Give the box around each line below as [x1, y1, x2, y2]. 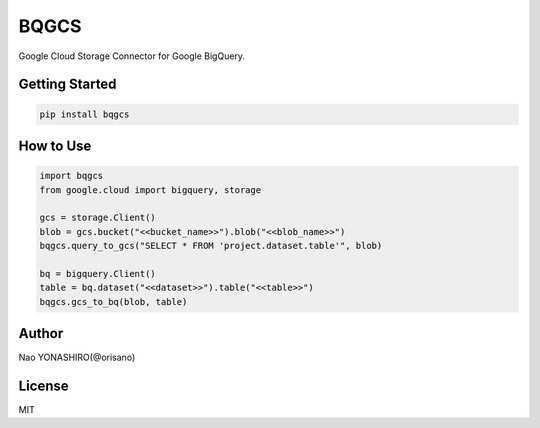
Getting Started [18, 76, 117, 93]
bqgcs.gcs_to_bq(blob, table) [39, 296, 188, 307]
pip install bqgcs [39, 108, 130, 120]
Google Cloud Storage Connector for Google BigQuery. [18, 50, 245, 62]
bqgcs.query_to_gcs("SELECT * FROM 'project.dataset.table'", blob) [39, 240, 383, 252]
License [18, 377, 69, 394]
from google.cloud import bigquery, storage [39, 184, 262, 195]
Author [18, 325, 64, 342]
